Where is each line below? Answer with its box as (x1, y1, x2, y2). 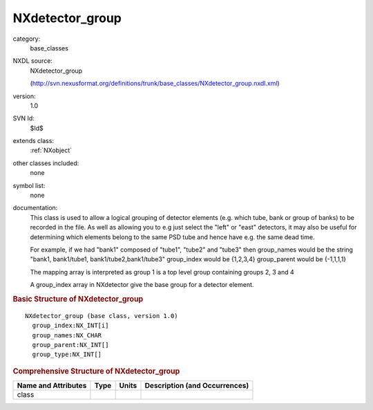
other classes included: (12, 159, 79, 167)
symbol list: (12, 181, 46, 189)
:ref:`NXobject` (30, 146, 73, 155)
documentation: (12, 204, 58, 212)
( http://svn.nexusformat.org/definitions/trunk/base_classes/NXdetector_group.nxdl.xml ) (30, 80, 280, 88)
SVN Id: (12, 114, 35, 122)
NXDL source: (12, 57, 53, 65)
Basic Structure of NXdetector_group (12, 294, 144, 304)
